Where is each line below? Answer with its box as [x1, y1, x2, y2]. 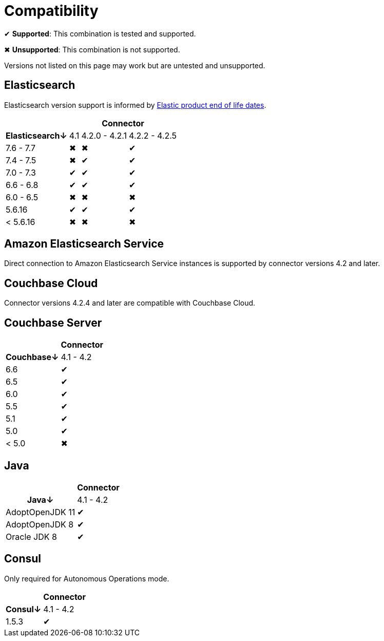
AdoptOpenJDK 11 [6, 506, 75, 517]
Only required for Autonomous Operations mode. [4, 574, 169, 583]
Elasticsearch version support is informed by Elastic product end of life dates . [4, 100, 266, 109]
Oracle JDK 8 [6, 531, 57, 542]
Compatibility [4, 2, 99, 20]
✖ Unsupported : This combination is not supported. [4, 45, 180, 54]
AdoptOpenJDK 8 [6, 519, 74, 530]
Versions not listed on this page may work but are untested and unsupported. [4, 61, 265, 70]
